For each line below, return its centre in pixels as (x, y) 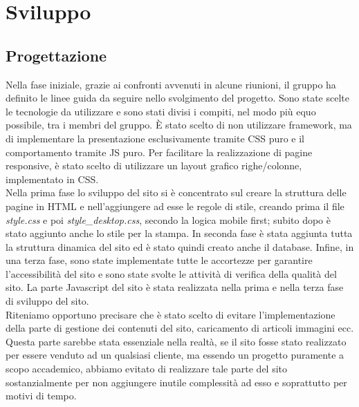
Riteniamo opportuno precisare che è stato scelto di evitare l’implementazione (171, 314)
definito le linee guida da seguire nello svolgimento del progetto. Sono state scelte (177, 98)
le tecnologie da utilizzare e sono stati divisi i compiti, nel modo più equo (161, 111)
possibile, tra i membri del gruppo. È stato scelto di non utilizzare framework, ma (179, 125)
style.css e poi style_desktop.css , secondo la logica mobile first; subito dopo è (168, 219)
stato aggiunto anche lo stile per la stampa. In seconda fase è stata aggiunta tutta (179, 233)
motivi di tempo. (41, 396)
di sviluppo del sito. (47, 301)
